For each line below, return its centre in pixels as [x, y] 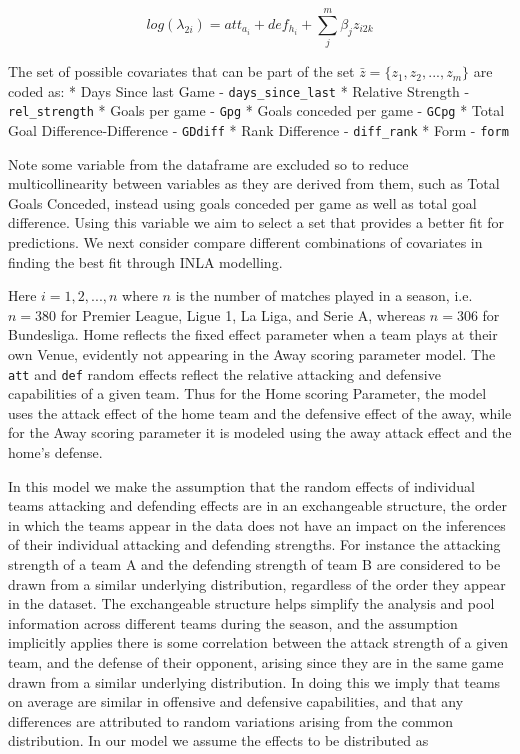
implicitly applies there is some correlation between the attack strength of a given [258, 642]
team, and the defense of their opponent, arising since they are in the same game [256, 662]
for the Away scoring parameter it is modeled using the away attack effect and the [260, 432]
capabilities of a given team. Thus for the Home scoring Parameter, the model [247, 393]
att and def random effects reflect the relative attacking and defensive [224, 373]
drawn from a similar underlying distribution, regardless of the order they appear [257, 583]
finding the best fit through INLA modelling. [145, 261]
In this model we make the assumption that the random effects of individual [241, 485]
